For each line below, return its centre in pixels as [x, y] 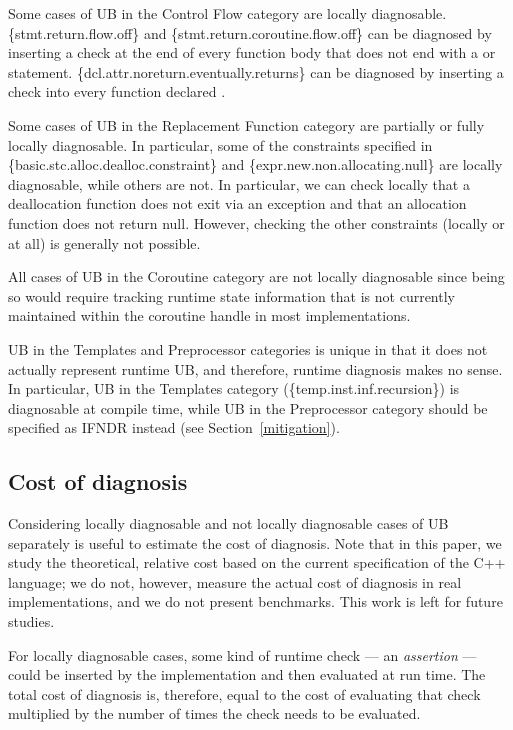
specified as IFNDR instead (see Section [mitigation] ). [174, 427]
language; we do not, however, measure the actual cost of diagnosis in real [235, 581]
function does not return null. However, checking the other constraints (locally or [256, 222]
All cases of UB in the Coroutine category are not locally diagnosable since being [256, 276]
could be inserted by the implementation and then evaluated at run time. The [247, 674]
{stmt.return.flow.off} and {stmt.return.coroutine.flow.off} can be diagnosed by [250, 32]
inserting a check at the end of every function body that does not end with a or [252, 52]
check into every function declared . [117, 91]
